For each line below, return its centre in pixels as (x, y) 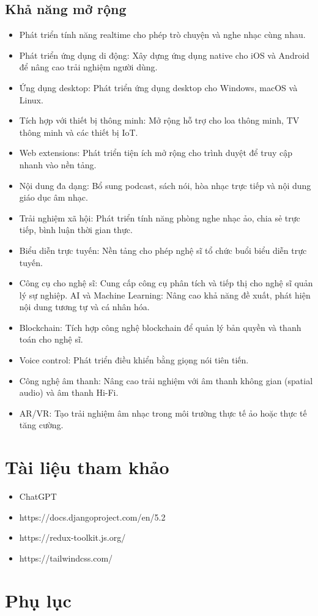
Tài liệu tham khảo (87, 467)
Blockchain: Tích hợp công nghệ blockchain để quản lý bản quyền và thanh (160, 327)
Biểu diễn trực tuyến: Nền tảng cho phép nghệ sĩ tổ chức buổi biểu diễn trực (163, 250)
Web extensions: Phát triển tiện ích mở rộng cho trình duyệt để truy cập (156, 153)
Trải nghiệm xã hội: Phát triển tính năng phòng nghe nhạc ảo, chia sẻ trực (160, 217)
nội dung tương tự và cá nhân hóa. (84, 307)
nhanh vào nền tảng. (58, 164)
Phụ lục (38, 600)
